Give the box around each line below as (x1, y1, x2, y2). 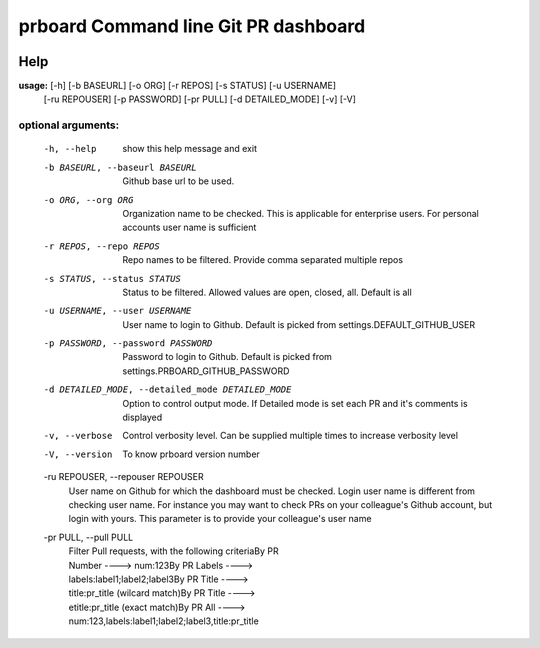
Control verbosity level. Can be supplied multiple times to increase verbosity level (122, 430, 459, 442)
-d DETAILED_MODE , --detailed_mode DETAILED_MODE (43, 384, 292, 395)
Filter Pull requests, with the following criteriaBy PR (68, 545, 279, 557)
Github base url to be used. (122, 175, 235, 187)
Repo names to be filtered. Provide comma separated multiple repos (122, 254, 404, 266)
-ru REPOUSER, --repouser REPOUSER (43, 471, 204, 483)
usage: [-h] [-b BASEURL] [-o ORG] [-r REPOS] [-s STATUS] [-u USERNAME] (18, 80, 337, 92)
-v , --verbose (43, 430, 113, 442)
